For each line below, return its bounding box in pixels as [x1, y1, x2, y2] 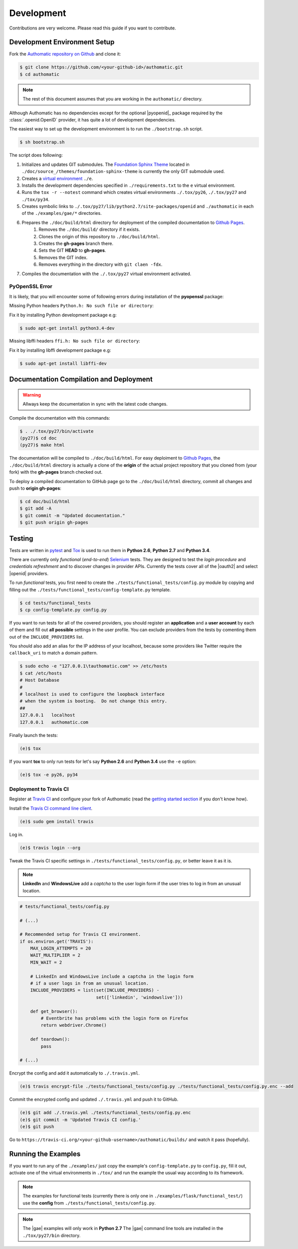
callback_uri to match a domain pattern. [9, 650, 98, 656]
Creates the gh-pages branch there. [38, 240, 113, 247]
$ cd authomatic [19, 71, 60, 77]
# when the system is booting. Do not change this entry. [19, 698, 167, 704]
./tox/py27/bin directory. [22, 1232, 81, 1239]
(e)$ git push [19, 1124, 54, 1130]
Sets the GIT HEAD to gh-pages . [38, 247, 106, 253]
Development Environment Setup [9, 38, 115, 46]
